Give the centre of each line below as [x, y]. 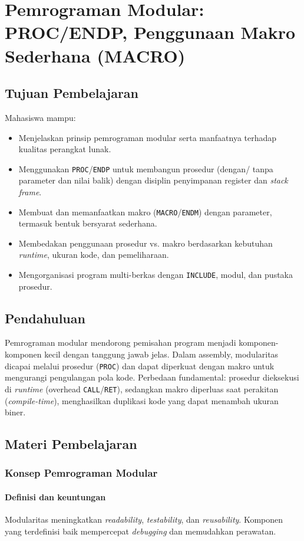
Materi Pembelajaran [71, 444]
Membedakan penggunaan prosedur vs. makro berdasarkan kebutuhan [146, 243]
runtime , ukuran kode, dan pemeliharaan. [94, 255]
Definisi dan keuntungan [55, 496]
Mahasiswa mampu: [40, 117]
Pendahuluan [45, 318]
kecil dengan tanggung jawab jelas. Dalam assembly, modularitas [161, 354]
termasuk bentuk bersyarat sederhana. [88, 223]
